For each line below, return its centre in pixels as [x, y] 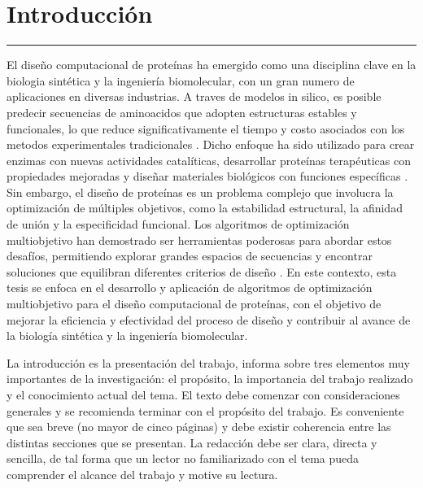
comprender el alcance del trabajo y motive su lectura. [142, 474]
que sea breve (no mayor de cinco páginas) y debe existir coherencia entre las [199, 427]
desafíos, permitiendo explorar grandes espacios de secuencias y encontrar [190, 256]
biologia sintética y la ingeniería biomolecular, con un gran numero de [181, 80]
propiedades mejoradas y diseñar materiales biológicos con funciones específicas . [207, 176]
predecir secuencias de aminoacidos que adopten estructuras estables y [182, 112]
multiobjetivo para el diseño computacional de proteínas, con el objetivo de [194, 304]
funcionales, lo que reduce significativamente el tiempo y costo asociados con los [206, 128]
